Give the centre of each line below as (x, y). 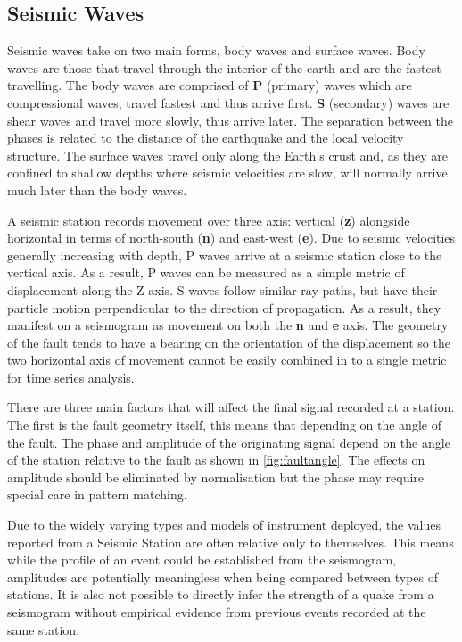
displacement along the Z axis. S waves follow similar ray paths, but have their (223, 289)
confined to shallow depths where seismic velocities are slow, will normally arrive (227, 173)
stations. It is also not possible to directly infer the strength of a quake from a (221, 594)
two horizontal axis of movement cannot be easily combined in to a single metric (227, 360)
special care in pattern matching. (97, 494)
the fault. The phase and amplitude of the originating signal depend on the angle (229, 442)
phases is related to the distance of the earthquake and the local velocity (206, 138)
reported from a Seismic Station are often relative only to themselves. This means (231, 542)
